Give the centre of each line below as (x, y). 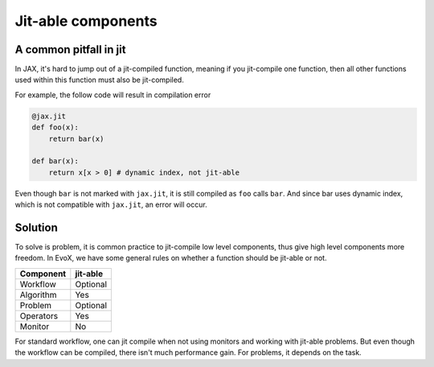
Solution (36, 227)
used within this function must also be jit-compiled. (99, 80)
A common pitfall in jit (70, 49)
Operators (39, 315)
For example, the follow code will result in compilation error (113, 95)
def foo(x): (55, 128)
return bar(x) (76, 138)
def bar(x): (55, 161)
